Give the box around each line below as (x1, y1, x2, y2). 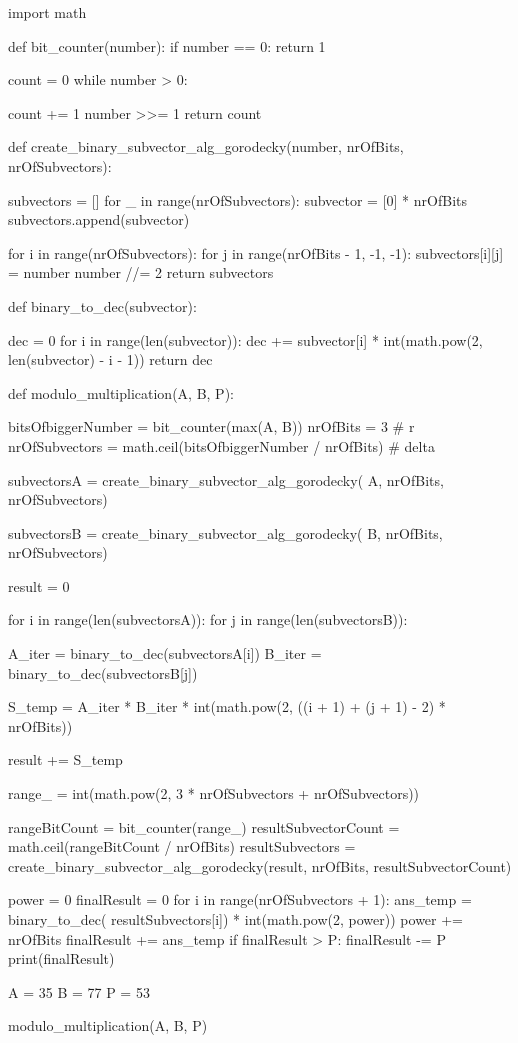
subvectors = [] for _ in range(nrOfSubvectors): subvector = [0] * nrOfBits (8, 189, 467, 210)
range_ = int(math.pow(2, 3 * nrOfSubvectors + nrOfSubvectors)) (8, 783, 420, 804)
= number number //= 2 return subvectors (8, 262, 274, 283)
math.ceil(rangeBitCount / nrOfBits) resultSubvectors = (8, 836, 356, 857)
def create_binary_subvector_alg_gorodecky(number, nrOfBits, (8, 136, 404, 157)
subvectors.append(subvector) (8, 209, 190, 230)
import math (8, 2, 87, 22)
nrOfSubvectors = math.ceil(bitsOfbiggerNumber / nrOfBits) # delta (8, 435, 435, 456)
